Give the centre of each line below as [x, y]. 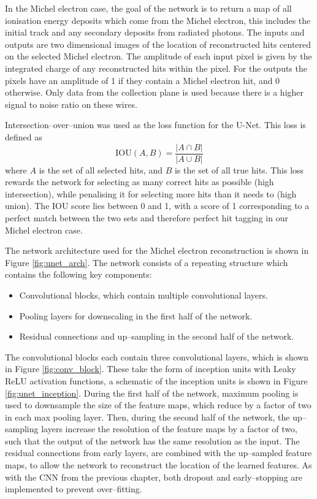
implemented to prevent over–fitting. [74, 489]
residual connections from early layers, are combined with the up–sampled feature [158, 453]
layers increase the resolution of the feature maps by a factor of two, [169, 429]
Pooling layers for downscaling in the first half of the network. [136, 315]
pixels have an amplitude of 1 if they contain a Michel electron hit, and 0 [143, 80]
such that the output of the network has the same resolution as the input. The [152, 440]
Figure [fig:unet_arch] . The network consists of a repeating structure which [147, 262]
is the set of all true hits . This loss [239, 170]
